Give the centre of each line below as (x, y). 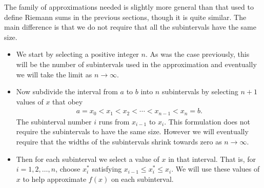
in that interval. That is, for (212, 159)
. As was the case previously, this (197, 54)
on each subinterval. (142, 179)
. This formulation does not (207, 121)
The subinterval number (54, 121)
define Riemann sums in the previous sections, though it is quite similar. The (125, 17)
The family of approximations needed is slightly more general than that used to (129, 7)
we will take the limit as (54, 74)
